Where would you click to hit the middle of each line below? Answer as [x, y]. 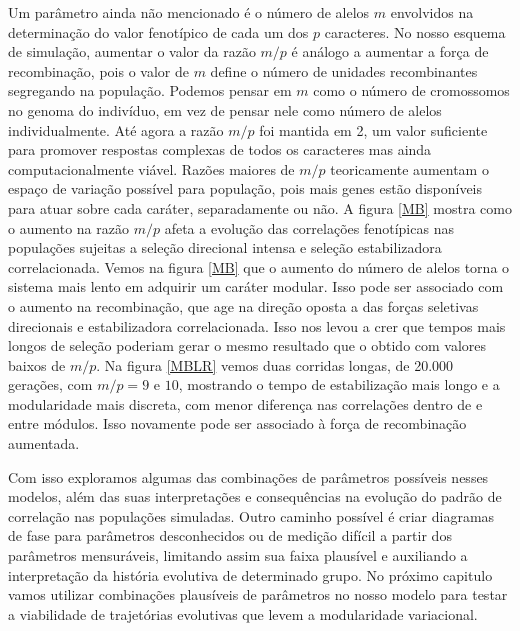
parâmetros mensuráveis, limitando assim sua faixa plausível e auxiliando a [238, 555]
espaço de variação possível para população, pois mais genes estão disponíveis [245, 188]
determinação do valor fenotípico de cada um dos [158, 31]
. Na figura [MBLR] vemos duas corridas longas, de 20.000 [275, 364]
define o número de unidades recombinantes [344, 70]
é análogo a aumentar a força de [390, 51]
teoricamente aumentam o [409, 168]
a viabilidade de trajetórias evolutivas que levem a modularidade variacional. [243, 613]
